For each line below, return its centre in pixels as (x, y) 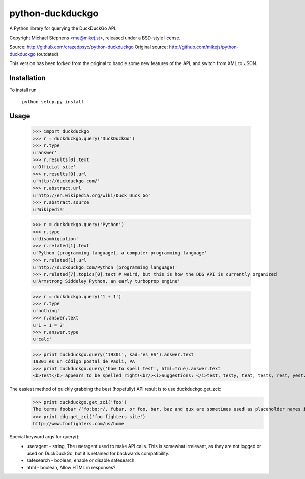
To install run (23, 90)
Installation (27, 78)
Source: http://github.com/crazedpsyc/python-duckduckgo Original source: (89, 47)
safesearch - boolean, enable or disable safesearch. (81, 460)
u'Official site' (54, 167)
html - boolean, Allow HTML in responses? (71, 467)
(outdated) (48, 54)
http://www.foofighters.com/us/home (79, 424)
